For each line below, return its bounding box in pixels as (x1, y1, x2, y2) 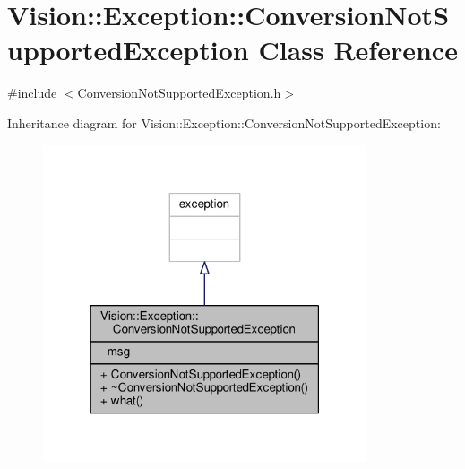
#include (7, 83, 57, 102)
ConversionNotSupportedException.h (77, 83, 281, 102)
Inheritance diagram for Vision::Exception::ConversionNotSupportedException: (7, 113, 441, 132)
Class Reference (258, 31, 458, 68)
